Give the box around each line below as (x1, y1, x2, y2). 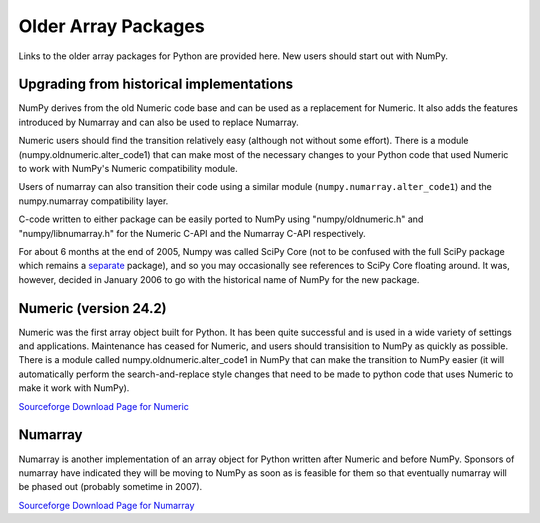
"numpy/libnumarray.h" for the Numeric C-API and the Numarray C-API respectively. (18, 227, 367, 239)
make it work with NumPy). (18, 382, 130, 394)
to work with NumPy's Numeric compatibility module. (18, 163, 239, 175)
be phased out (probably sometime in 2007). (18, 481, 203, 493)
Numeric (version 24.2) (18, 300, 167, 317)
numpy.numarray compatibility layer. (18, 195, 169, 207)
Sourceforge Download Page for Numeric (18, 400, 189, 412)
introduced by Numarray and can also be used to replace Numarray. (18, 116, 299, 128)
